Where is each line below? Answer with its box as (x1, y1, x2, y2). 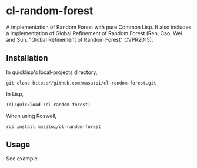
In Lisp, (6, 90, 24, 98)
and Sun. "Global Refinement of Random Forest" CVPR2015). (6, 36, 153, 43)
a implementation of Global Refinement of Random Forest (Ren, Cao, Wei (6, 29, 182, 36)
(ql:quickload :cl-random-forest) (6, 102, 91, 107)
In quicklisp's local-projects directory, (6, 69, 98, 76)
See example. (6, 155, 39, 162)
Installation (6, 53, 48, 63)
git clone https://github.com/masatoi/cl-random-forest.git (6, 80, 157, 86)
